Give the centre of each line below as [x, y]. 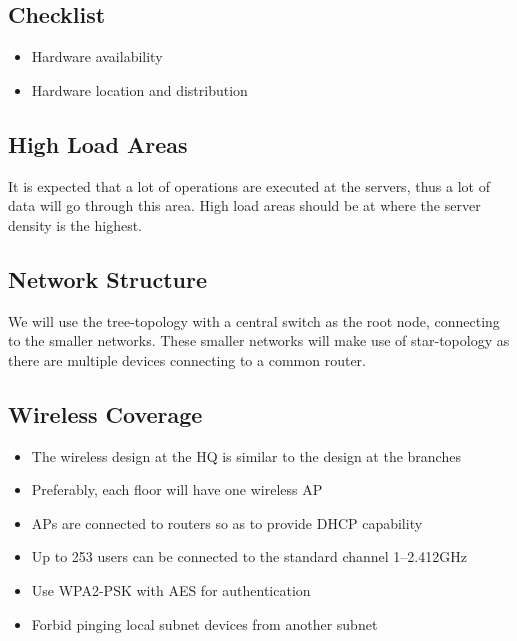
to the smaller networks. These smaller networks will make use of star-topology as [259, 340]
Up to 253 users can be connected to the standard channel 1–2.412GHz [249, 556]
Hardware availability [97, 56]
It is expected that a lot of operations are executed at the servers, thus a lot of [249, 185]
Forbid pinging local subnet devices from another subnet [204, 623]
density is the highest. [75, 224]
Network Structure [108, 278]
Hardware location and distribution [139, 89]
